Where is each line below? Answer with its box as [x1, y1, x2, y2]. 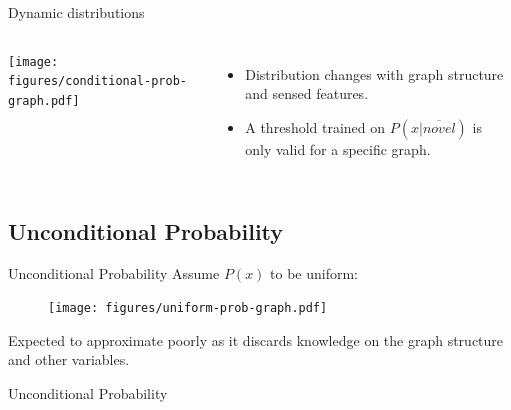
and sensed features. [245, 83, 369, 104]
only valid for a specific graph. [245, 138, 431, 159]
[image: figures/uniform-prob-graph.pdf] [48, 301, 328, 316]
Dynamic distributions [8, 2, 145, 22]
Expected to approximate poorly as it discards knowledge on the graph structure [8, 329, 504, 350]
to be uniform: [270, 262, 358, 283]
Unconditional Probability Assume [8, 262, 220, 283]
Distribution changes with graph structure [245, 63, 504, 84]
